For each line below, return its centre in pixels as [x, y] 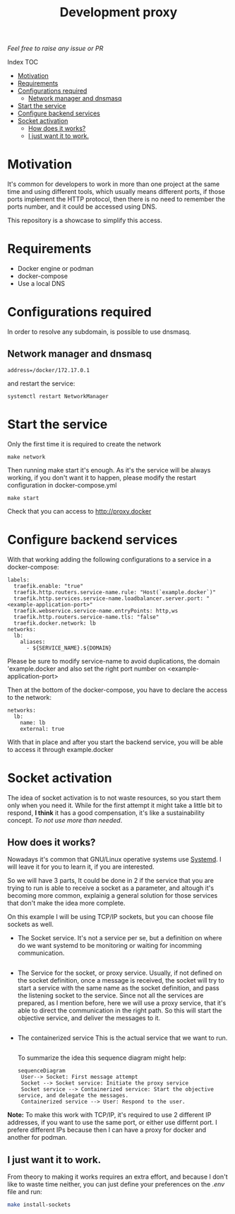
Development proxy [119, 12]
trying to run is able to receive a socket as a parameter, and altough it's [110, 888]
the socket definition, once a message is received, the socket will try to [121, 981]
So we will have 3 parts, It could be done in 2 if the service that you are [110, 881]
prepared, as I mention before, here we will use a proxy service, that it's [122, 1003]
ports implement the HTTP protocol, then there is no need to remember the [116, 200]
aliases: [33, 642]
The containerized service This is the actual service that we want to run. [122, 1038]
